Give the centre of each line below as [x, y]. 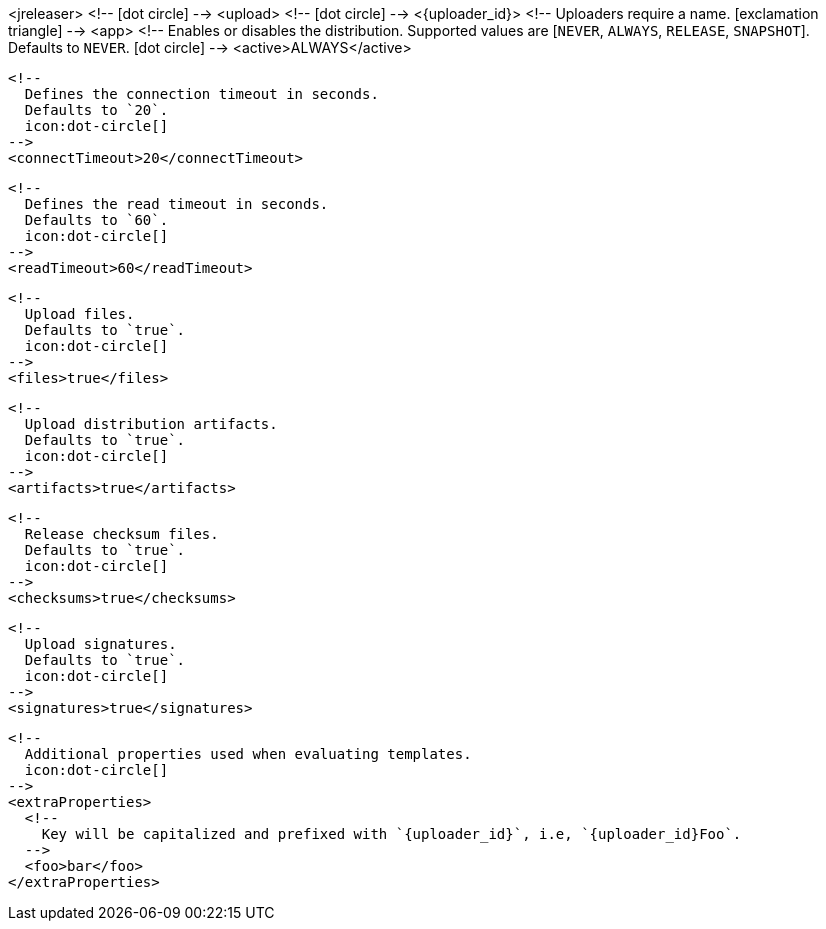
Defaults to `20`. [96, 110]
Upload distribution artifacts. [151, 424]
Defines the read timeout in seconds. [176, 204]
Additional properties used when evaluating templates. [248, 754]
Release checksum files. [121, 534]
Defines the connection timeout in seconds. [201, 94]
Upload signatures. [100, 644]
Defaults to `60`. [96, 220]
